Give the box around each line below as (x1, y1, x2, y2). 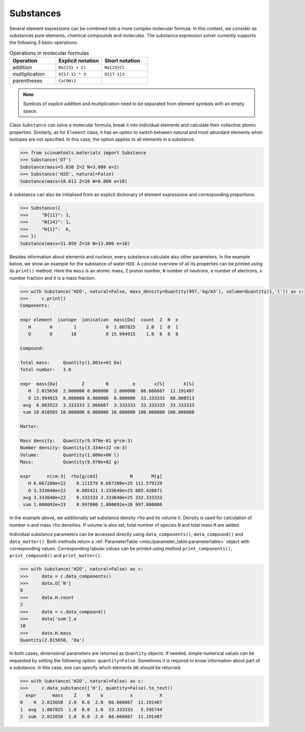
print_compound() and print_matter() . (9, 553, 102, 559)
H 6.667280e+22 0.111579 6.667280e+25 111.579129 (28, 481, 163, 486)
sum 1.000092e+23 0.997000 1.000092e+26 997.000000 (23, 502, 163, 507)
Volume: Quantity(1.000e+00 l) (20, 452, 119, 458)
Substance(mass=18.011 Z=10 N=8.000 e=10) (20, 178, 128, 184)
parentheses (12, 77, 43, 84)
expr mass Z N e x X (25, 692, 163, 698)
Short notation (104, 57, 140, 65)
